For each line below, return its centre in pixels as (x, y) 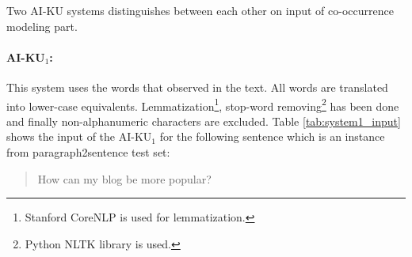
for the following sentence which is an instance (272, 136)
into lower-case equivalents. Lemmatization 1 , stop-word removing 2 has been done (203, 104)
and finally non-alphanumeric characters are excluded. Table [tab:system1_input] (204, 121)
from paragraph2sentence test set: (88, 152)
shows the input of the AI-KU (79, 136)
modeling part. (42, 26)
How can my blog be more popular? (124, 178)
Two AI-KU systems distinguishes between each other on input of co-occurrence (200, 10)
